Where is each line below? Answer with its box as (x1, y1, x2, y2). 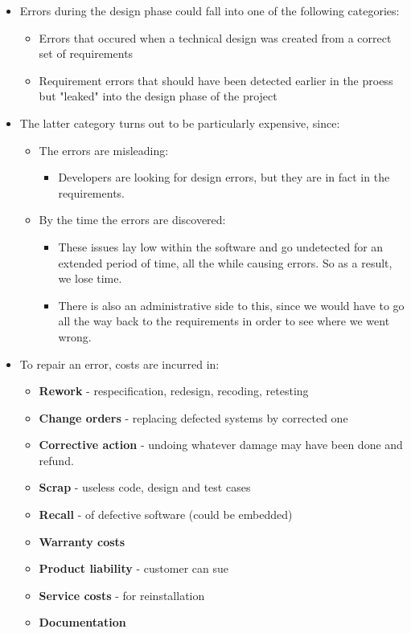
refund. (39, 451, 74, 468)
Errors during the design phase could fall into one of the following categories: (19, 2, 400, 18)
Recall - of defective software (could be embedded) (39, 506, 293, 523)
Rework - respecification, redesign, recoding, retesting (39, 382, 309, 399)
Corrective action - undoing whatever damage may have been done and (39, 436, 403, 453)
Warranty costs (39, 533, 125, 549)
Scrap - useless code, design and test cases (39, 479, 251, 496)
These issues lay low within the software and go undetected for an (58, 238, 384, 255)
